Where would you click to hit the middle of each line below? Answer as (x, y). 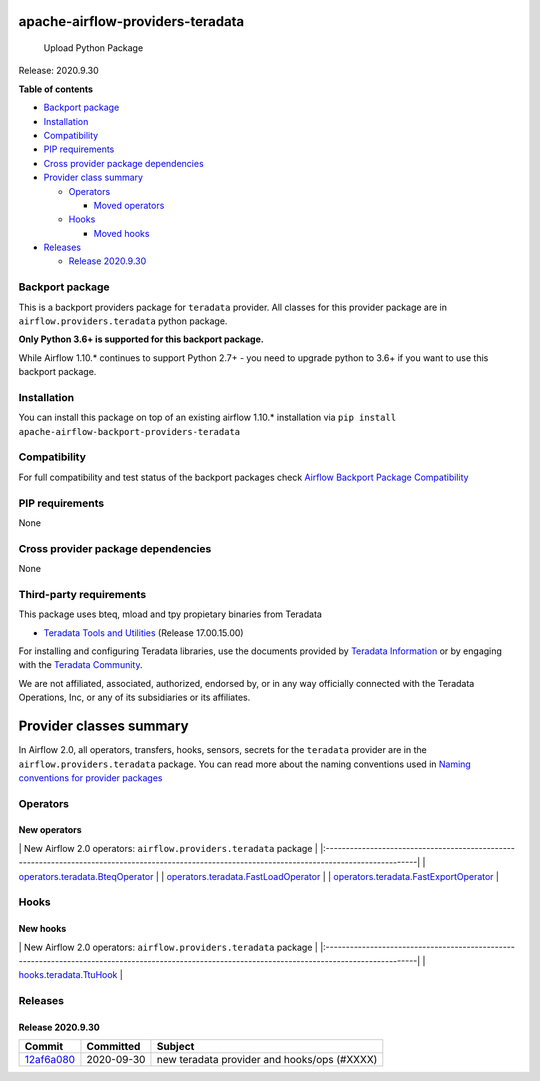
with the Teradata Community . (80, 665)
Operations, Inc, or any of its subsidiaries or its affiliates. (134, 697)
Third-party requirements (82, 594)
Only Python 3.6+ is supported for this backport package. (141, 339)
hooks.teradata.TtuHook (68, 975)
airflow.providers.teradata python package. (123, 321)
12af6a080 (49, 1060)
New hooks (42, 929)
